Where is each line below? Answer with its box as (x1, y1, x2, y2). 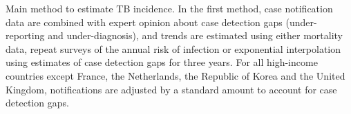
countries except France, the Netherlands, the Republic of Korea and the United (6, 68, 345, 82)
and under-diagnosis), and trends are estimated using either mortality (48, 28, 343, 43)
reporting (6, 28, 45, 43)
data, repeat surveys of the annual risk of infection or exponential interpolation (6, 41, 341, 56)
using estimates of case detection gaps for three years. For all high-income (6, 55, 318, 69)
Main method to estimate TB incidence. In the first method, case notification (6, 1, 333, 15)
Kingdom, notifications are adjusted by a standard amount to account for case (6, 82, 337, 96)
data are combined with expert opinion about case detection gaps (6, 14, 283, 29)
